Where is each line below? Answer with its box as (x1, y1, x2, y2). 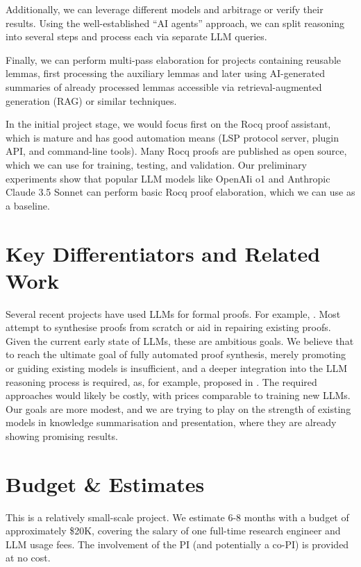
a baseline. (6, 198, 50, 212)
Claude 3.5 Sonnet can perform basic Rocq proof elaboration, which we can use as (6, 185, 355, 199)
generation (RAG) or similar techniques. (6, 93, 177, 108)
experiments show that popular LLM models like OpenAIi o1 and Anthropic (6, 171, 330, 185)
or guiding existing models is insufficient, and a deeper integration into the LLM (6, 361, 348, 375)
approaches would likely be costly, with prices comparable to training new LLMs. (6, 388, 351, 403)
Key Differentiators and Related (6, 239, 321, 267)
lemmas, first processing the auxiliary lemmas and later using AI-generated (6, 66, 325, 81)
